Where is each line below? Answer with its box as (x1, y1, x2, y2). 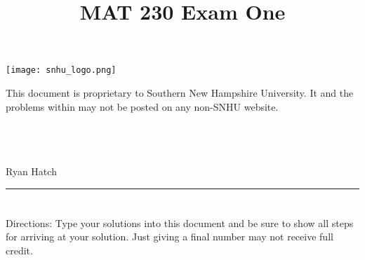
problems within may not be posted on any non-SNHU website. (6, 99, 279, 114)
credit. (6, 242, 33, 257)
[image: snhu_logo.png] (6, 65, 117, 76)
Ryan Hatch (6, 164, 57, 178)
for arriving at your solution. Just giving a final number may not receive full (6, 229, 333, 244)
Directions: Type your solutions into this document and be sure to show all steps (6, 215, 354, 230)
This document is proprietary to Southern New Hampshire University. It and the (6, 85, 354, 100)
